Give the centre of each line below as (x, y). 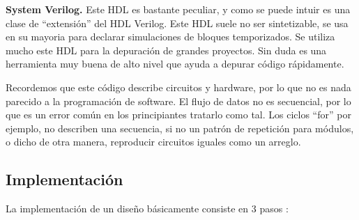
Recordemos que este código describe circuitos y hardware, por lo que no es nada (178, 87)
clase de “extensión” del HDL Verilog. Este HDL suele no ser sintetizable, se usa (177, 23)
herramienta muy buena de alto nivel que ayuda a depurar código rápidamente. (175, 64)
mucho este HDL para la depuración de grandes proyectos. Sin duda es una (166, 50)
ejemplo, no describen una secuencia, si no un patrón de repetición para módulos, (180, 128)
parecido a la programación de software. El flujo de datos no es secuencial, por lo (178, 101)
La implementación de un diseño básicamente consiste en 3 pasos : (147, 209)
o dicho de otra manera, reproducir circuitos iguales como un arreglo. (153, 142)
